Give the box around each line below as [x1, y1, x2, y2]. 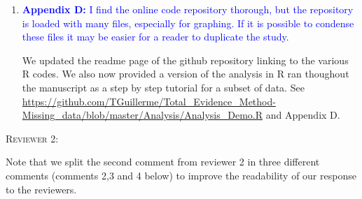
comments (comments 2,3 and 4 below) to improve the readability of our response [6, 168, 356, 182]
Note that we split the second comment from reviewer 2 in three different [6, 154, 320, 169]
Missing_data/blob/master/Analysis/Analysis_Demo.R [22, 108, 263, 122]
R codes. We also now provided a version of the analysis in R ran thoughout [22, 66, 349, 81]
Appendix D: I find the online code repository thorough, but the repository [22, 2, 354, 16]
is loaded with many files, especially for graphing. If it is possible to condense [22, 15, 354, 30]
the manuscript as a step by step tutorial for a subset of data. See [22, 80, 305, 94]
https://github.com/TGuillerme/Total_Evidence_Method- [22, 94, 276, 108]
